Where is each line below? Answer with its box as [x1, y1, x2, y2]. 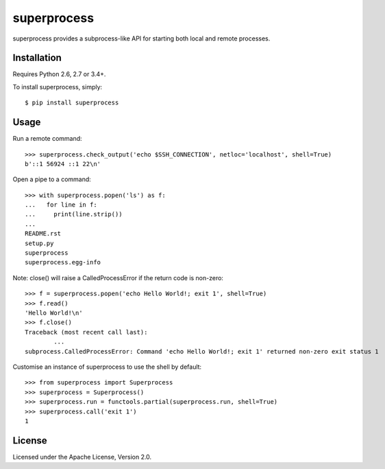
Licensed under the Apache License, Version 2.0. [12, 453, 152, 461]
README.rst [25, 230, 62, 238]
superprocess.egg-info [25, 258, 101, 266]
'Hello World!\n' [25, 309, 83, 317]
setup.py [25, 239, 54, 247]
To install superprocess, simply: [12, 82, 103, 91]
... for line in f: [25, 201, 97, 209]
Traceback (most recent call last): [25, 328, 148, 336]
